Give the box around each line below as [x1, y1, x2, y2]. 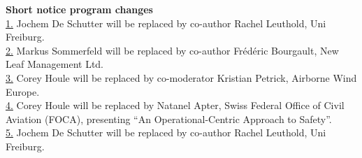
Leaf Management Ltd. [6, 57, 103, 71]
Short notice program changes [6, 2, 153, 16]
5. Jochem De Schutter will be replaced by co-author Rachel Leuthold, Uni [6, 125, 326, 140]
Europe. [6, 84, 40, 99]
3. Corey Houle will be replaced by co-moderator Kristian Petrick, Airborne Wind [6, 70, 357, 85]
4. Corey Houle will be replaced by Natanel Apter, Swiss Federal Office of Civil [6, 98, 345, 113]
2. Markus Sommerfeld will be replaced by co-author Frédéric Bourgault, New [6, 43, 339, 57]
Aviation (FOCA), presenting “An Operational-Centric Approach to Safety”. [6, 111, 332, 126]
